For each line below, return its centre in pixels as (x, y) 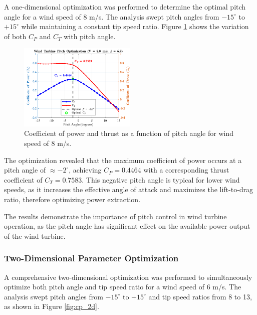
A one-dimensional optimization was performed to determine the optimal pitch (125, 7)
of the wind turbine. (35, 235)
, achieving (85, 170)
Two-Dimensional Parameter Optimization (91, 258)
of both (15, 36)
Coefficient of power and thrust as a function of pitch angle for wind (129, 133)
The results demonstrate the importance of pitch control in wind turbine (115, 216)
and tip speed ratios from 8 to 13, (200, 296)
